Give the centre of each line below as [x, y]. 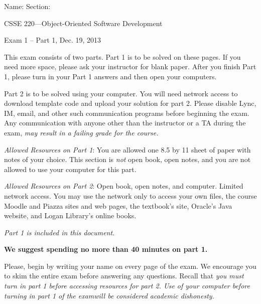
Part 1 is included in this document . [59, 232]
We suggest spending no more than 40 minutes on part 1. [106, 249]
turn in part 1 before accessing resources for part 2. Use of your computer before [127, 286]
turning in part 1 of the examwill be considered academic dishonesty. [109, 295]
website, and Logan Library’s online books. [70, 215]
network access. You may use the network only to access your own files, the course [130, 195]
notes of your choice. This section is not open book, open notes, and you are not [127, 159]
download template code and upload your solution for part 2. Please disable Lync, [130, 103]
